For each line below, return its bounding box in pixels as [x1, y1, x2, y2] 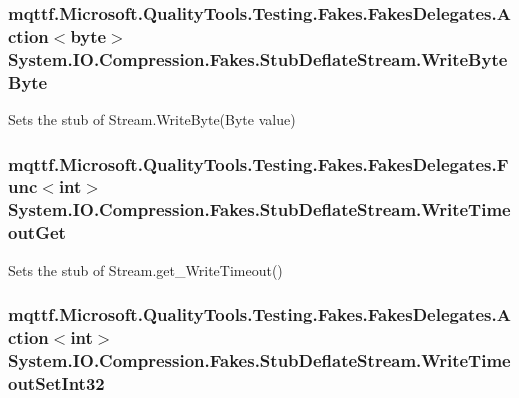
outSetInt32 [8, 370, 105, 395]
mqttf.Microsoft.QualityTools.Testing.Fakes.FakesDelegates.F [8, 151, 509, 176]
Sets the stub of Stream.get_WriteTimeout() [8, 259, 283, 280]
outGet [8, 220, 66, 245]
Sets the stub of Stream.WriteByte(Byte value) [8, 108, 296, 129]
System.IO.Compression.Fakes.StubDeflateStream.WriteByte [8, 46, 508, 71]
